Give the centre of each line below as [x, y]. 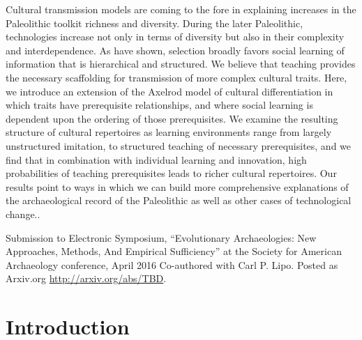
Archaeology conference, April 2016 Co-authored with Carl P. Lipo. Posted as [172, 264]
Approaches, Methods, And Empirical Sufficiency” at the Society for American [174, 251]
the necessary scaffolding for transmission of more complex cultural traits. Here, [176, 77]
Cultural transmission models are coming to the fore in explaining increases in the [181, 9]
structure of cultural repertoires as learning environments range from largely [169, 132]
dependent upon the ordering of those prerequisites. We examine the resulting [172, 118]
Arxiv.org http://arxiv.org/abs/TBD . [86, 278]
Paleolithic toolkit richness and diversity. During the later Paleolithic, [154, 23]
